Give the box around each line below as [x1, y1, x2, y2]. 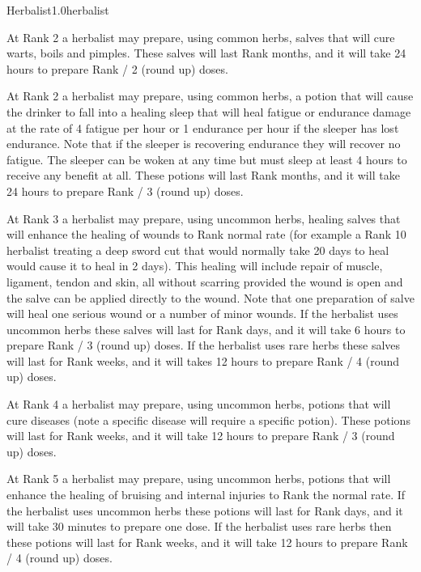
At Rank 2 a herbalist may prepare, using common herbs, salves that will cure [6, 28, 395, 45]
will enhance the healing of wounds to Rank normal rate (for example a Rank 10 [6, 226, 406, 243]
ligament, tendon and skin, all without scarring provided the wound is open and [6, 273, 403, 290]
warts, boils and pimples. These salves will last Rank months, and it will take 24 [6, 44, 406, 61]
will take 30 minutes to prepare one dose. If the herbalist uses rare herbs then [6, 518, 392, 535]
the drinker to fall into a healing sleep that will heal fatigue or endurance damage [6, 103, 411, 120]
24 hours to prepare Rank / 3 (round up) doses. [6, 182, 244, 199]
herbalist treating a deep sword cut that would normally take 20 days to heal [6, 241, 389, 258]
